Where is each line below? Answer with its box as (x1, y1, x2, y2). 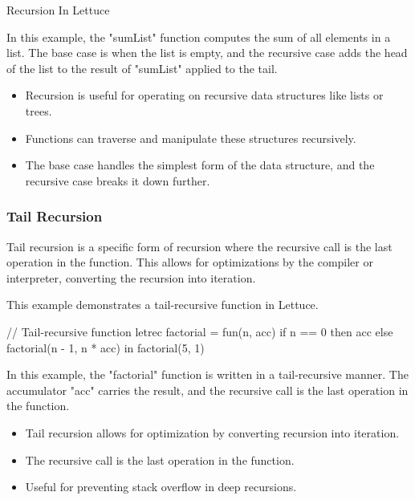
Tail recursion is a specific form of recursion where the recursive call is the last (6, 238, 393, 254)
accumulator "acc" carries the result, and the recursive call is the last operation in (6, 381, 409, 398)
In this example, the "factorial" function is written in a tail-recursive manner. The (6, 366, 409, 383)
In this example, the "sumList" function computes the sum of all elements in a (6, 28, 391, 45)
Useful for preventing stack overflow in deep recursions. (25, 478, 297, 495)
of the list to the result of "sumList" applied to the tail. (6, 59, 278, 76)
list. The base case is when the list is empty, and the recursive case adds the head (6, 44, 408, 61)
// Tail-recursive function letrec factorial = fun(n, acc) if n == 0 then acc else (6, 323, 393, 339)
